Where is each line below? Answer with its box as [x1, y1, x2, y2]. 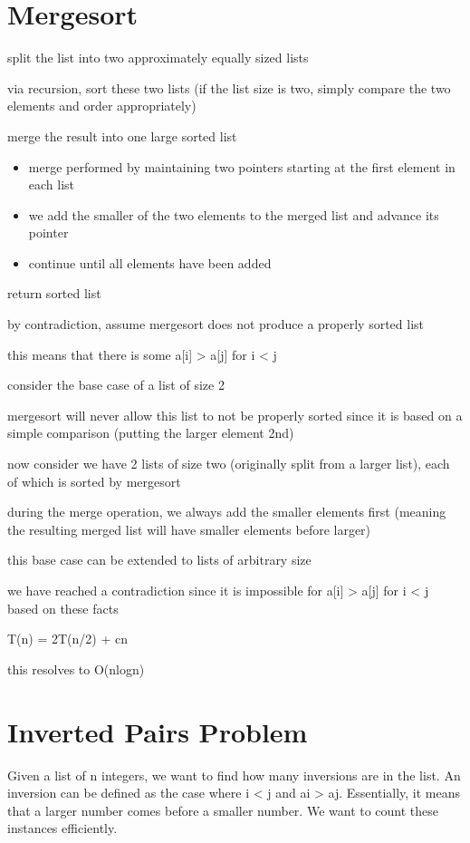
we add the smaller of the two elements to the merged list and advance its [28, 205, 439, 224]
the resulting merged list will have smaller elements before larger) [7, 519, 371, 538]
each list [28, 175, 75, 194]
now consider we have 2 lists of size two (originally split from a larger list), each [7, 454, 450, 473]
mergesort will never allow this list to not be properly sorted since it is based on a [7, 405, 463, 424]
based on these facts [7, 598, 119, 617]
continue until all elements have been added [28, 253, 272, 272]
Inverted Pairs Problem [7, 712, 308, 750]
